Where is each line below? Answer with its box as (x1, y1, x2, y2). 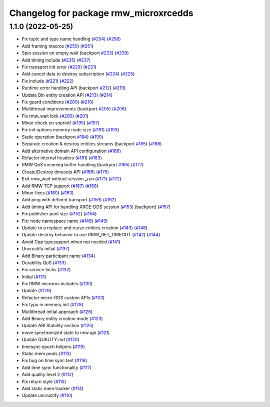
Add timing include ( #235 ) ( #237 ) (21, 57, 91, 63)
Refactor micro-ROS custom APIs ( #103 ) (21, 295, 105, 301)
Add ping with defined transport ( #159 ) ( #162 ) (21, 197, 116, 203)
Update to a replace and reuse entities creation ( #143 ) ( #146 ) (21, 225, 147, 231)
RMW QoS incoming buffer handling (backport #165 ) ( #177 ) (21, 162, 144, 168)
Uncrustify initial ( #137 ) (21, 246, 70, 252)
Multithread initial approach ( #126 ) (21, 309, 92, 315)
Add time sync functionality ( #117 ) (21, 365, 92, 371)
